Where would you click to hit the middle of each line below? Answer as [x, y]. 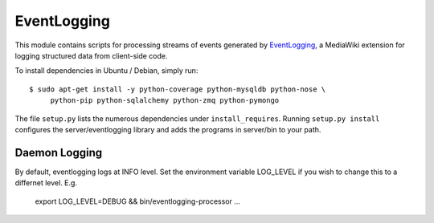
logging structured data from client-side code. [91, 55]
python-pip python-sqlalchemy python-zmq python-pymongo [165, 101]
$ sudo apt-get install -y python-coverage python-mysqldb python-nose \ [178, 89]
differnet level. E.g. [46, 183]
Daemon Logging [59, 152]
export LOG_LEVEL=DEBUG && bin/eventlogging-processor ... [138, 201]
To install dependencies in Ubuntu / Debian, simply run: [106, 71]
